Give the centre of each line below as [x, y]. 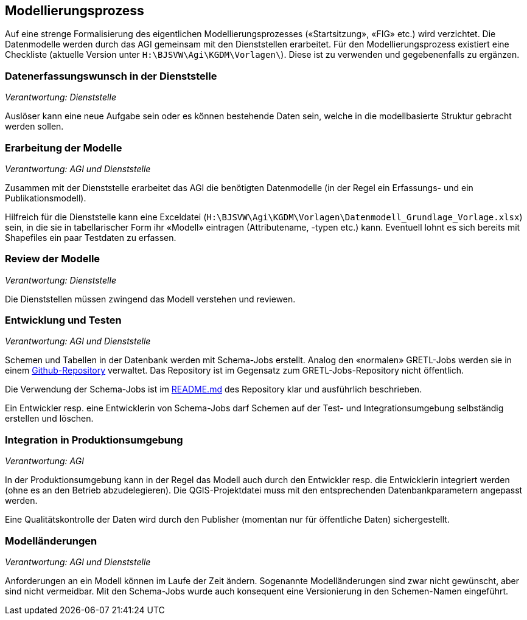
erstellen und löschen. [49, 419]
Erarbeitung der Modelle [64, 148]
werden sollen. [34, 127]
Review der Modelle [53, 259]
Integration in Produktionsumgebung [94, 440]
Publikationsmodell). [46, 198]
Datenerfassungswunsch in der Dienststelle [111, 76]
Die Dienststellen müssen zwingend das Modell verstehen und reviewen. [150, 299]
